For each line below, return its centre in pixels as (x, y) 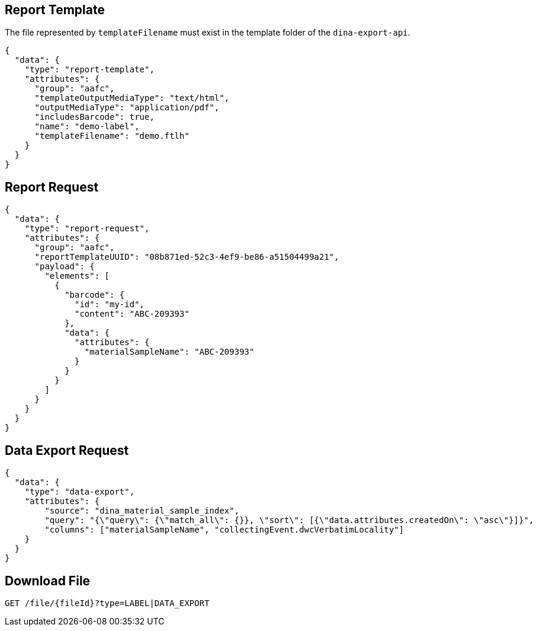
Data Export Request (67, 450)
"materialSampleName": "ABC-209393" (169, 352)
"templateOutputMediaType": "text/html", (132, 98)
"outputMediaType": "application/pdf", (127, 108)
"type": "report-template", (89, 70)
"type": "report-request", (87, 229)
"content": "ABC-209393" (132, 314)
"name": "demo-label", (87, 127)
